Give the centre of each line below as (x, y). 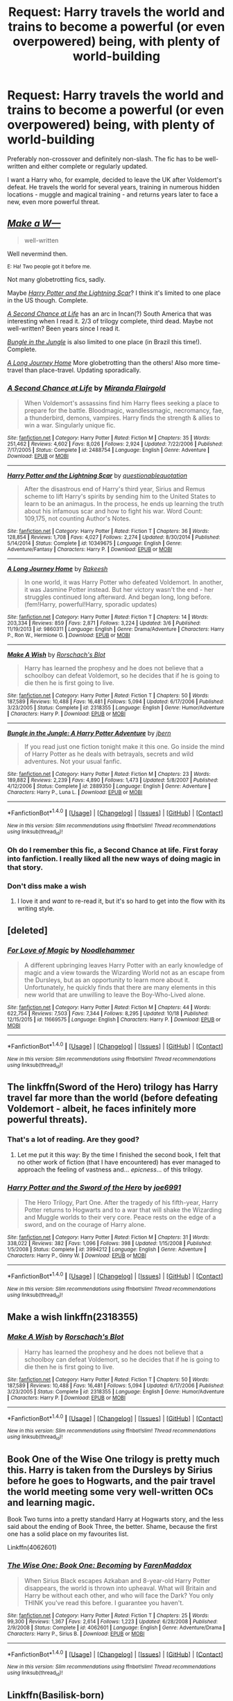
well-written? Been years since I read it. (63, 328)
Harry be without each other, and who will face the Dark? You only (119, 1595)
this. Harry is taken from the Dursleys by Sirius (110, 1470)
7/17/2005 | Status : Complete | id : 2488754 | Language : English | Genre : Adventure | (109, 450)
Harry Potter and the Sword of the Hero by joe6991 (94, 1187)
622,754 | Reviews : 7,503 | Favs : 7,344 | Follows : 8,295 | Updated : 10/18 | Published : (108, 1013)
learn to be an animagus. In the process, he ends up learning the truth (124, 504)
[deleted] (28, 930)
